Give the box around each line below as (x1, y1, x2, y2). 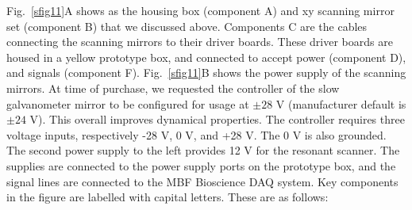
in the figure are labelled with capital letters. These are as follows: (6, 189, 329, 205)
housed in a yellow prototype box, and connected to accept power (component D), (6, 48, 406, 65)
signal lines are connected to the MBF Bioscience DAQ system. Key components (6, 173, 399, 189)
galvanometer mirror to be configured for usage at (6, 95, 249, 112)
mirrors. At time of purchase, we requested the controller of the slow (6, 79, 340, 96)
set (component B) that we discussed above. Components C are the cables (6, 17, 368, 34)
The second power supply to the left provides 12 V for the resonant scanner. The (6, 142, 400, 158)
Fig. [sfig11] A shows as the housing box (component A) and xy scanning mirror (6, 2, 395, 18)
